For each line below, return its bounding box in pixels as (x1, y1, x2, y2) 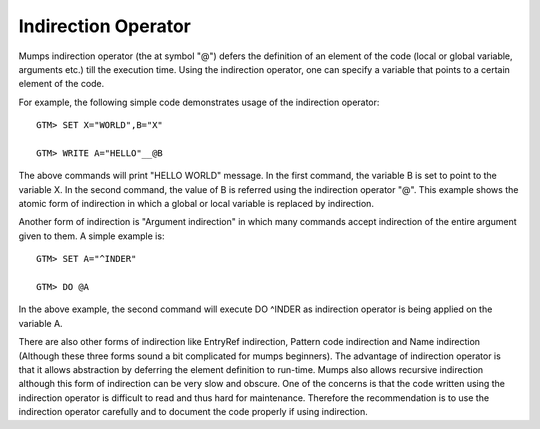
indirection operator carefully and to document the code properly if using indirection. (18, 406, 369, 418)
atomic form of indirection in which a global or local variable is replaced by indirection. (18, 198, 375, 210)
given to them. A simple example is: (18, 230, 165, 242)
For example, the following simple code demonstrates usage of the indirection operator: (18, 96, 380, 108)
